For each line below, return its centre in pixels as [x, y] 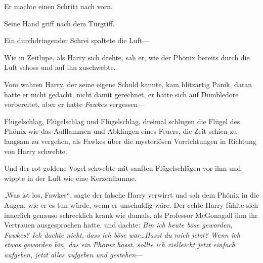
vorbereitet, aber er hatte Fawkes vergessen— [75, 104]
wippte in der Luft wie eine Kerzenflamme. [70, 178]
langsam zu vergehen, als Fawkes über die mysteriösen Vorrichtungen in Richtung [130, 141]
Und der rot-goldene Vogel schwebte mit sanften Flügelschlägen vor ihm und [123, 168]
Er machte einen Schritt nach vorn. [58, 6]
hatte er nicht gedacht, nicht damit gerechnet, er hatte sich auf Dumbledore [121, 94]
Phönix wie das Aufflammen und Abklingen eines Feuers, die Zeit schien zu [121, 131]
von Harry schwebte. [36, 151]
